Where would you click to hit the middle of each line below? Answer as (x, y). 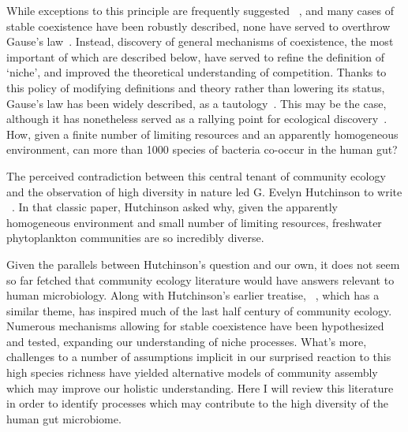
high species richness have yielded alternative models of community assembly (192, 372)
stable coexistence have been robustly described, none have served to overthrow (198, 26)
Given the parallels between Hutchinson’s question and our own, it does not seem (203, 264)
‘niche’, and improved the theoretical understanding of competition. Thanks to (197, 72)
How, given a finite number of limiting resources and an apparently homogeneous (202, 134)
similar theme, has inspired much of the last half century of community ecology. (199, 310)
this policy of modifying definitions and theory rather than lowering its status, (196, 87)
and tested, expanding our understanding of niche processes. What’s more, (187, 341)
